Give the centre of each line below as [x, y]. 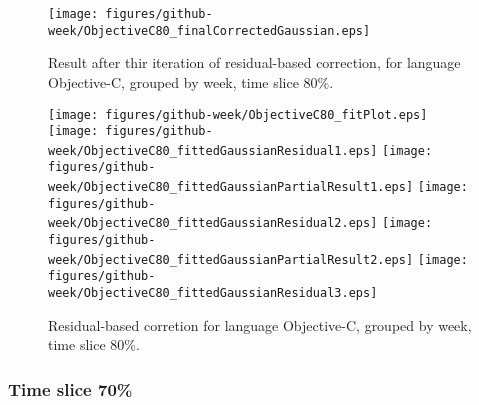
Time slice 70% [70, 388]
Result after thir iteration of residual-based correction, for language [254, 62]
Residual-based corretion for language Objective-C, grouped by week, [260, 324]
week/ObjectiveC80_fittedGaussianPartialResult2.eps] [231, 259]
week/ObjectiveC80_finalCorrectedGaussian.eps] [209, 30]
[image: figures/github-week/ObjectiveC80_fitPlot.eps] [238, 114]
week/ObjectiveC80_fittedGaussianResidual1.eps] [213, 150]
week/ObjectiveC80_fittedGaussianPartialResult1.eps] [231, 187]
